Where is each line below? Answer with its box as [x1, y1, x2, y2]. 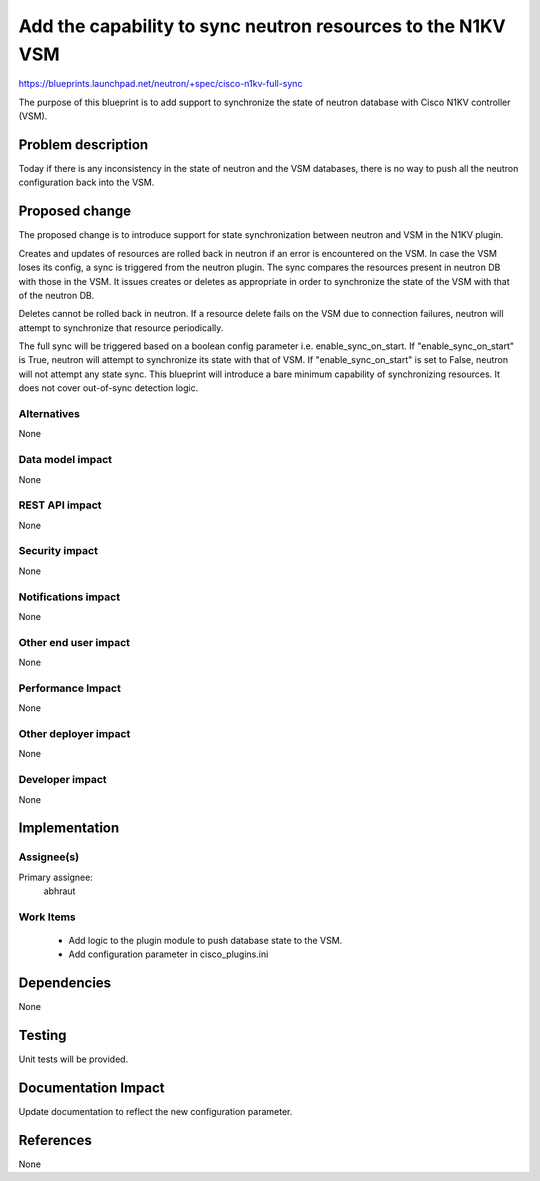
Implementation [18, 820, 120, 837]
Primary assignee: [18, 871, 94, 883]
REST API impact [18, 498, 102, 512]
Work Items [18, 910, 76, 924]
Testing [18, 1027, 67, 1044]
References [18, 1131, 92, 1149]
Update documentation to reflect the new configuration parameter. [18, 1106, 293, 1118]
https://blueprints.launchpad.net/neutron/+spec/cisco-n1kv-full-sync [18, 78, 303, 90]
